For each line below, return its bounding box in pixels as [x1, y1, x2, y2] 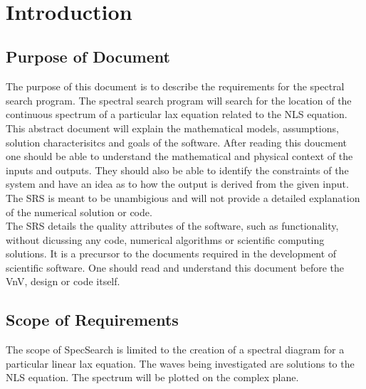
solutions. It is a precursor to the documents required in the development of [6, 246, 337, 261]
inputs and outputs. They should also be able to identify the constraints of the [6, 162, 349, 177]
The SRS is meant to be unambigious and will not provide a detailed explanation [6, 190, 360, 205]
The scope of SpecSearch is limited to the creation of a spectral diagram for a [6, 342, 345, 357]
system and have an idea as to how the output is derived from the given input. [6, 176, 349, 191]
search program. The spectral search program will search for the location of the [6, 92, 352, 107]
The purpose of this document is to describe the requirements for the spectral [6, 79, 345, 94]
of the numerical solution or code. [6, 204, 152, 219]
